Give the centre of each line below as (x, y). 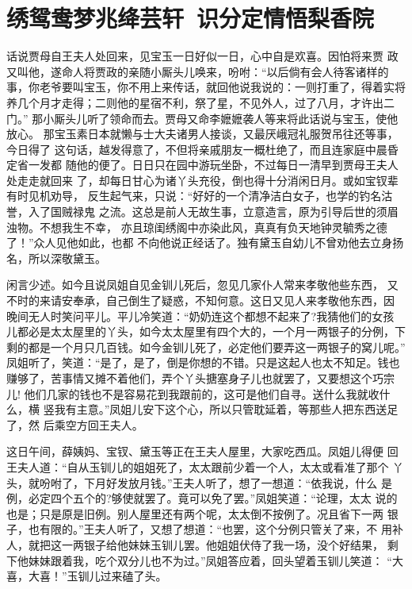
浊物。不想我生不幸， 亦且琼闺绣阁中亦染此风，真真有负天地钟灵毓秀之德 (197, 227)
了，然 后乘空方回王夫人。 (75, 424)
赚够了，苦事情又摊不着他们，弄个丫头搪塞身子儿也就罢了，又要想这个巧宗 (200, 378)
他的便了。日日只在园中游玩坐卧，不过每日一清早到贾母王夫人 (237, 165)
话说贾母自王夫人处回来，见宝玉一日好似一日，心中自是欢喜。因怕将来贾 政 (202, 56)
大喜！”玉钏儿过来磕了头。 (97, 576)
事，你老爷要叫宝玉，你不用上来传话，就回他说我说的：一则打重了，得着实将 (206, 87)
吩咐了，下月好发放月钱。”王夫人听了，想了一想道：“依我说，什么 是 (216, 482)
